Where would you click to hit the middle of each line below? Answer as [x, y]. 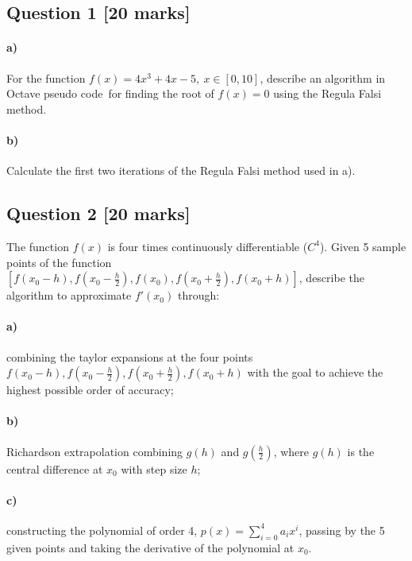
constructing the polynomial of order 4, [102, 530]
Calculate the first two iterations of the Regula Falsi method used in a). [181, 170]
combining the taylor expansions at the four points [130, 356]
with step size [154, 468]
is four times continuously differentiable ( [208, 246]
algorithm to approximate [69, 295]
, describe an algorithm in [323, 77]
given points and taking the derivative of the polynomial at [150, 547]
